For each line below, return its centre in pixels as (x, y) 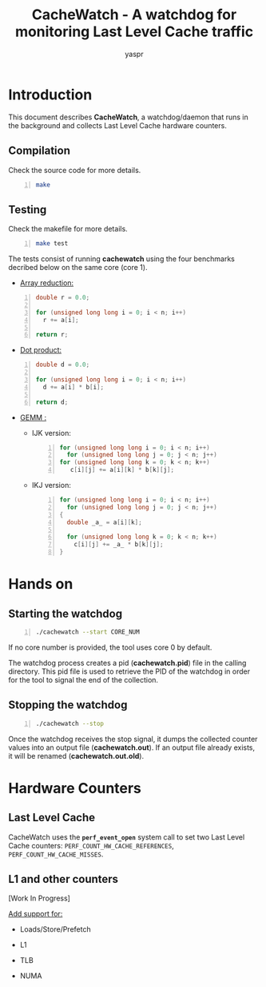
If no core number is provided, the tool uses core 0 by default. (110, 647)
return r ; (52, 335)
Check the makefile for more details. (68, 229)
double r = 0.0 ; (63, 298)
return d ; (52, 402)
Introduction (50, 95)
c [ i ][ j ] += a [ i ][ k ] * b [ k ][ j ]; (122, 470)
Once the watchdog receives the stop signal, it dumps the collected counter (133, 739)
